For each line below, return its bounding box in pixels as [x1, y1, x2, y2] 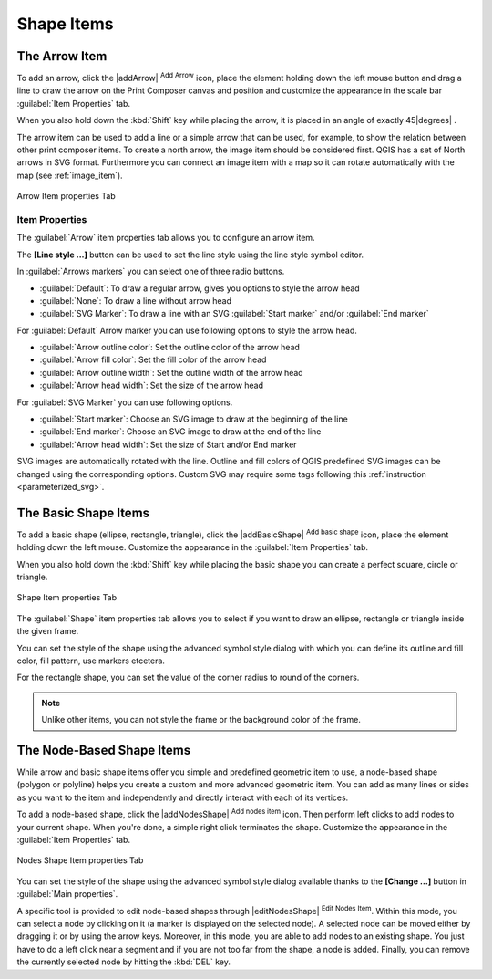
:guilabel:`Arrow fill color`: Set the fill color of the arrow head [39, 354, 267, 365]
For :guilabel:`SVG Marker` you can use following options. [16, 397, 233, 408]
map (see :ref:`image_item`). [16, 170, 123, 181]
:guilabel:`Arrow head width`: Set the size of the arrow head [39, 380, 264, 391]
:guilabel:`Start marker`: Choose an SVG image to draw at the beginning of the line [39, 413, 348, 424]
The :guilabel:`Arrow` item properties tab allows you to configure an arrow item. [16, 233, 315, 244]
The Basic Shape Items [16, 505, 150, 520]
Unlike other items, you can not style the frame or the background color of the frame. [41, 714, 362, 725]
